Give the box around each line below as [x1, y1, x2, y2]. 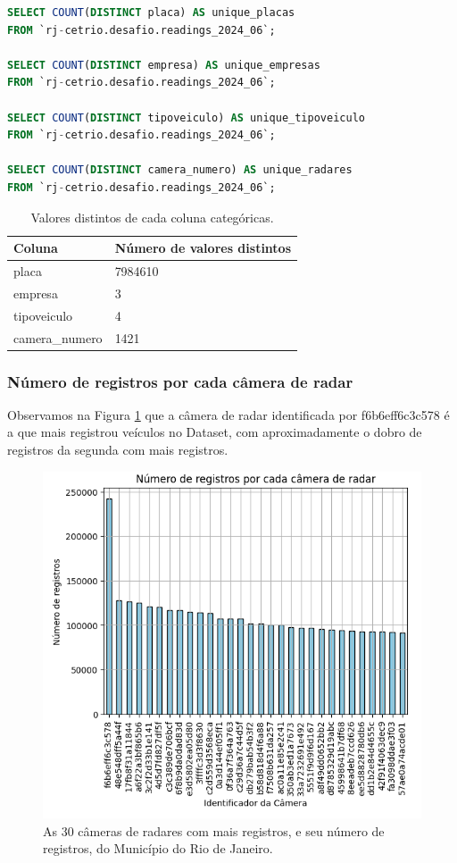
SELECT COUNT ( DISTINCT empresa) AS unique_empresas [7, 58, 320, 71]
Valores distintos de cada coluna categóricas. [30, 207, 274, 226]
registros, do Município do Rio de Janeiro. [43, 839, 273, 858]
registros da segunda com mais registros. [7, 440, 228, 458]
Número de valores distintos [114, 239, 292, 257]
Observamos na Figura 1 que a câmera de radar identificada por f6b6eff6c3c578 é [7, 405, 450, 423]
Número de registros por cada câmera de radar [7, 370, 353, 392]
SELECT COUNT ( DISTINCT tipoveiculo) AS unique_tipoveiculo [7, 111, 365, 124]
